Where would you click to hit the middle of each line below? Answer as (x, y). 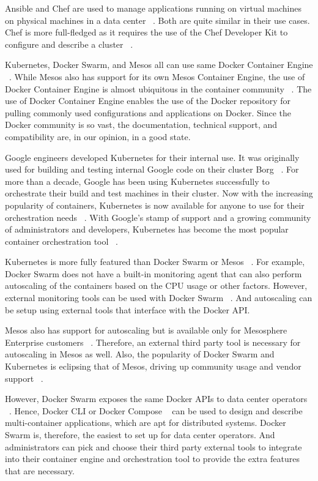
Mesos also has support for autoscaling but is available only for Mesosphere (146, 330)
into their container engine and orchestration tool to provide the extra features (152, 459)
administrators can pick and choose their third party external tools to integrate (153, 446)
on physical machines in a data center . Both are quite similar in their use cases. (157, 20)
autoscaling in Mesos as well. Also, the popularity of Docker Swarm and (140, 354)
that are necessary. (40, 470)
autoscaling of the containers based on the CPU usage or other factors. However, (156, 285)
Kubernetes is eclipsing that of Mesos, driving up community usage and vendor (153, 366)
